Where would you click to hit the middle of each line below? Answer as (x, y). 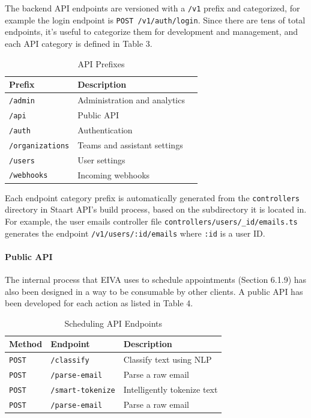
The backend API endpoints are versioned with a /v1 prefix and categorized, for (152, 8)
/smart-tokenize (83, 391)
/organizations (39, 146)
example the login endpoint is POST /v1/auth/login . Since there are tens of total (155, 20)
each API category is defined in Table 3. (79, 43)
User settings (101, 159)
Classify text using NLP (168, 359)
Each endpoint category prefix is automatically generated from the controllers (152, 197)
